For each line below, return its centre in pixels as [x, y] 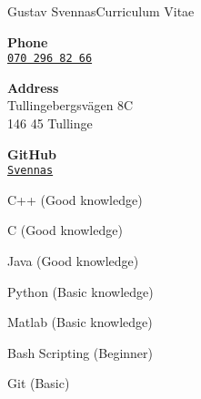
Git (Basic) [39, 383]
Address [33, 87]
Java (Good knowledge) [73, 261]
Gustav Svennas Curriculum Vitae [101, 11]
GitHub [32, 153]
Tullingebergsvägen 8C [70, 105]
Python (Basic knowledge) [80, 291]
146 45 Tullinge [50, 123]
